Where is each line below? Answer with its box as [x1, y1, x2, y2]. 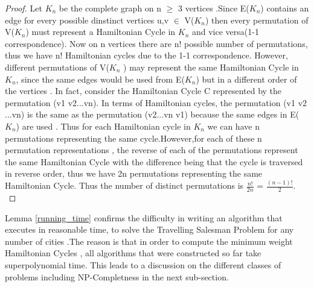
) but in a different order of [196, 72, 297, 85]
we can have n [207, 119, 260, 132]
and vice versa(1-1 [191, 25, 259, 38]
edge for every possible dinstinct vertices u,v [5, 13, 169, 26]
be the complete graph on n [59, 2, 162, 14]
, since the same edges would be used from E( [16, 72, 185, 85]
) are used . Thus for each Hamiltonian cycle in [16, 119, 191, 132]
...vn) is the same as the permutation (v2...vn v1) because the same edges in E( [5, 108, 300, 121]
